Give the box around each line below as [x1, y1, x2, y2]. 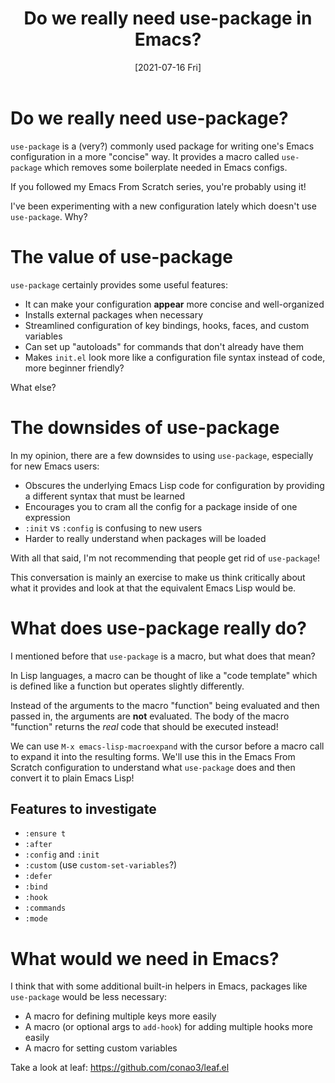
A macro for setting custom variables [24, 1042, 178, 1054]
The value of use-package [10, 245, 233, 268]
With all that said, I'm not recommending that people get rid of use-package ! [10, 552, 320, 564]
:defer [24, 872, 53, 882]
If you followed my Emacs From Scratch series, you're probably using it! [10, 180, 307, 192]
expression [24, 511, 71, 523]
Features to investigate [10, 800, 157, 817]
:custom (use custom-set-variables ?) [24, 859, 178, 871]
